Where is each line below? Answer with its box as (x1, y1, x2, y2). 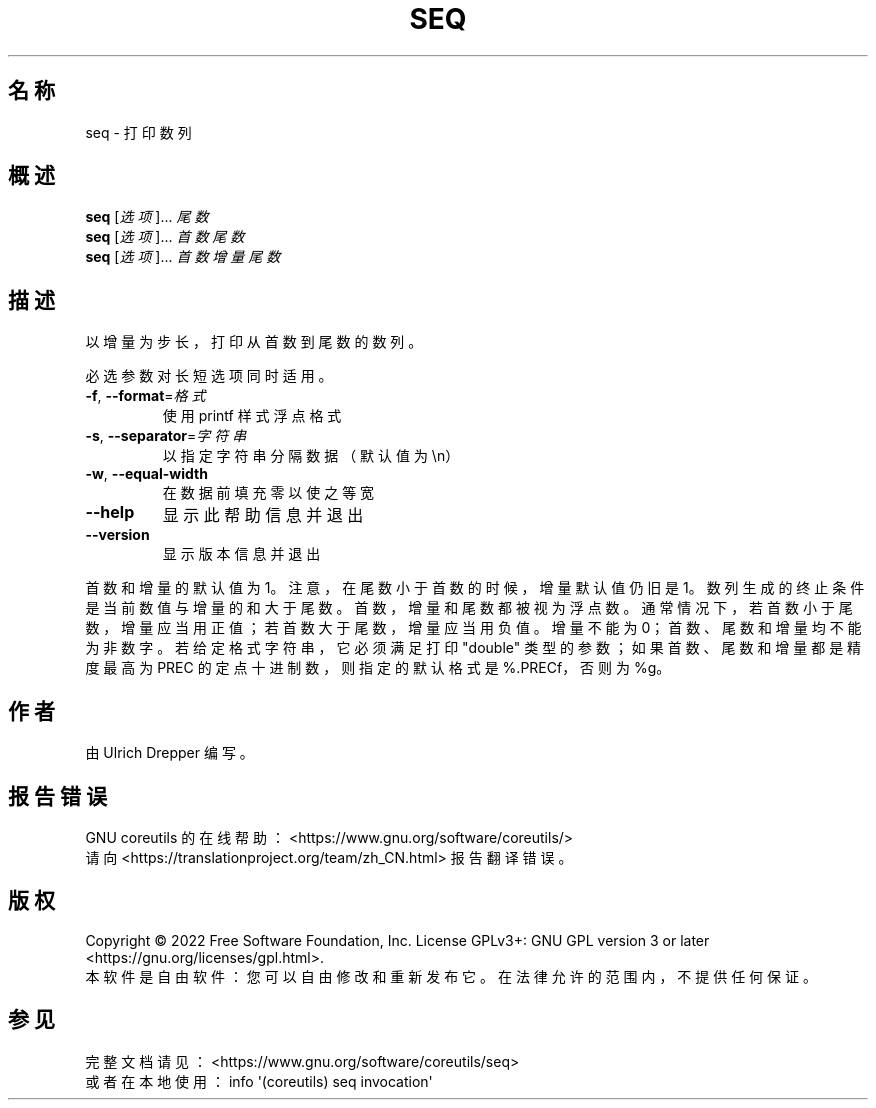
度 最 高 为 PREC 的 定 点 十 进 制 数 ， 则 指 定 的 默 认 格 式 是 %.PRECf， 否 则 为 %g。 (85, 659, 671, 677)
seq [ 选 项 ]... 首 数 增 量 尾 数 (85, 248, 281, 266)
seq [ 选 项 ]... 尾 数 (85, 208, 209, 226)
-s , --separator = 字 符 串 (85, 427, 247, 445)
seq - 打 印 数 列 (85, 123, 192, 141)
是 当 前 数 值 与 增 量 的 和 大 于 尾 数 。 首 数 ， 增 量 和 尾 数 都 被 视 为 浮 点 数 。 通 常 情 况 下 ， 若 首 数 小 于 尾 (85, 599, 853, 617)
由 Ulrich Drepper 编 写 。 (85, 744, 254, 762)
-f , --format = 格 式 (85, 387, 206, 405)
